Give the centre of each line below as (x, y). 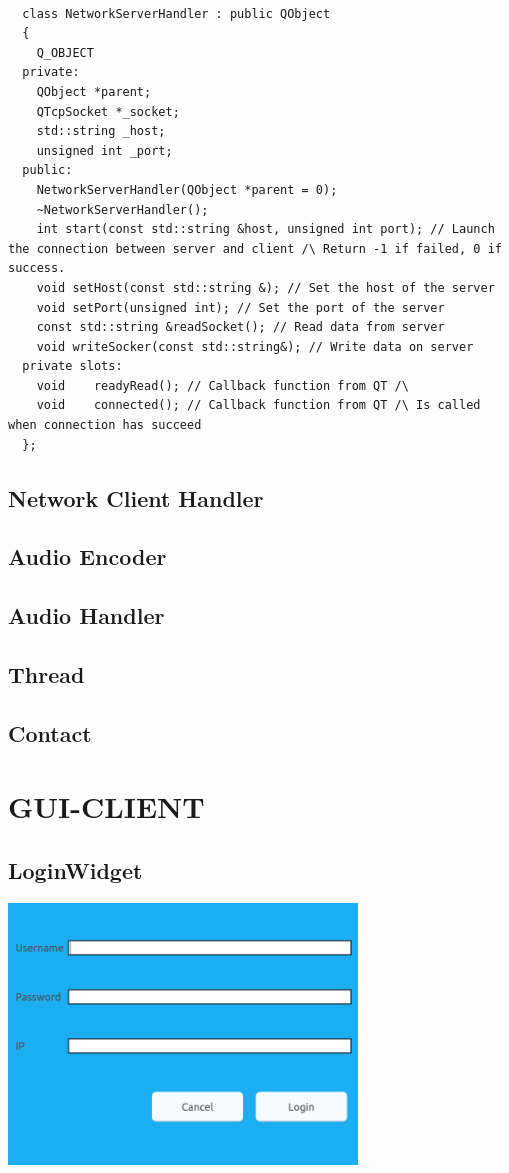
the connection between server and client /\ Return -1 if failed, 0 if (255, 248)
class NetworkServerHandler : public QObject (176, 13)
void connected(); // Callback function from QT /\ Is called (258, 405)
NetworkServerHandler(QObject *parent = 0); (187, 189)
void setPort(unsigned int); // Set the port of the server (240, 307)
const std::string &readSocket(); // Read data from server (240, 327)
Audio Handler (86, 615)
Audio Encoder (87, 556)
